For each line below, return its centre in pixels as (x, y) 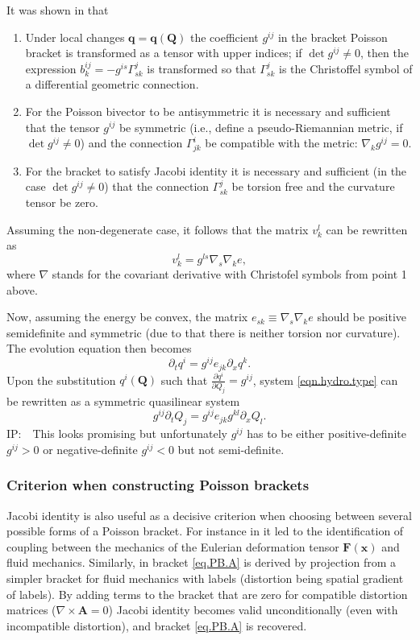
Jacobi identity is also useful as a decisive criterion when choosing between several (209, 515)
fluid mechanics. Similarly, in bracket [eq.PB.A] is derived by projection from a (202, 562)
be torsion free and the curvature (313, 186)
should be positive (362, 317)
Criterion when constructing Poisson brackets (158, 485)
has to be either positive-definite (326, 434)
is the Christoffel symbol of (346, 68)
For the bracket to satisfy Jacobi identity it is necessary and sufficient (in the (216, 170)
